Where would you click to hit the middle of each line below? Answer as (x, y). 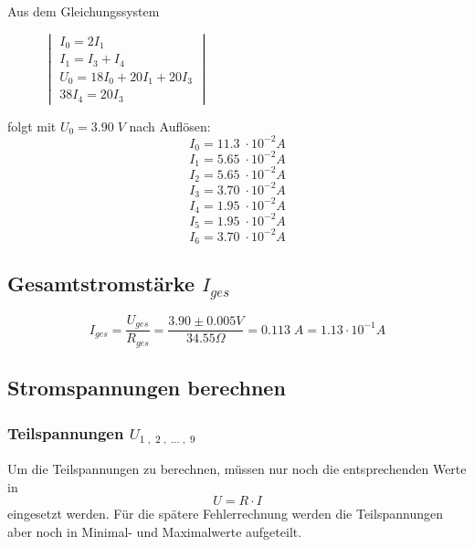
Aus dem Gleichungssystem (84, 11)
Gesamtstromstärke (101, 284)
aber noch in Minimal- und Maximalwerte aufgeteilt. (155, 531)
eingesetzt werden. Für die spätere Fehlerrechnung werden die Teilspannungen (225, 514)
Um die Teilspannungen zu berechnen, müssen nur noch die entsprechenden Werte (237, 468)
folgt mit (32, 126)
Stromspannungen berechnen (147, 388)
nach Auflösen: (170, 126)
